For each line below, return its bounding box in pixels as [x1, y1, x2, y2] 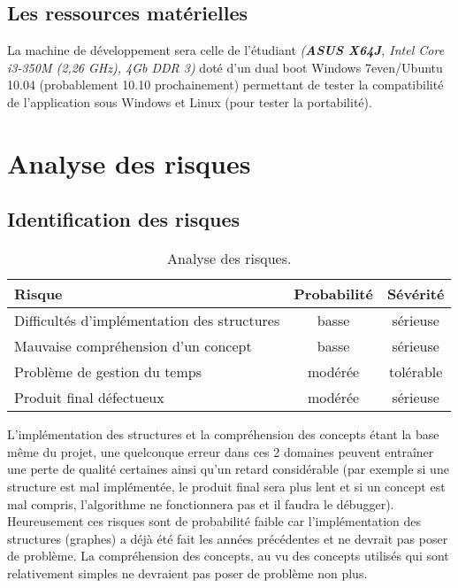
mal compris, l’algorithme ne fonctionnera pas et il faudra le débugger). [7, 494, 394, 513]
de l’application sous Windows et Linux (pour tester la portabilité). [7, 92, 372, 111]
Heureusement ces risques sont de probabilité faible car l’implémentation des [7, 512, 422, 530]
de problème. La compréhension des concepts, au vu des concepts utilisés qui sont [7, 546, 449, 565]
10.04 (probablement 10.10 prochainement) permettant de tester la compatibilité [7, 75, 444, 94]
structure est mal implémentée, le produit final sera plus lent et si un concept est [7, 476, 446, 495]
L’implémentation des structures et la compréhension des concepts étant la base [7, 425, 439, 444]
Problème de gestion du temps [14, 361, 202, 383]
